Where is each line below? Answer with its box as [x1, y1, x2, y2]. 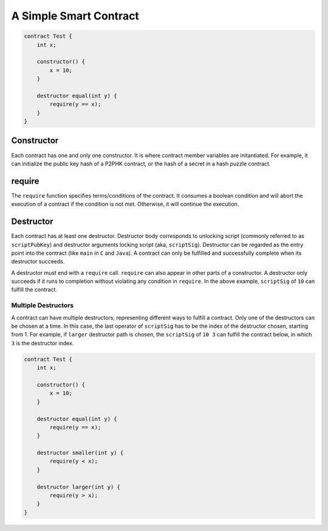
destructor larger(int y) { [36, 484, 121, 490]
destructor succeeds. [11, 258, 65, 265]
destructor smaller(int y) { [36, 449, 124, 456]
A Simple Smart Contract [11, 9, 140, 23]
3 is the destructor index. [11, 339, 74, 347]
